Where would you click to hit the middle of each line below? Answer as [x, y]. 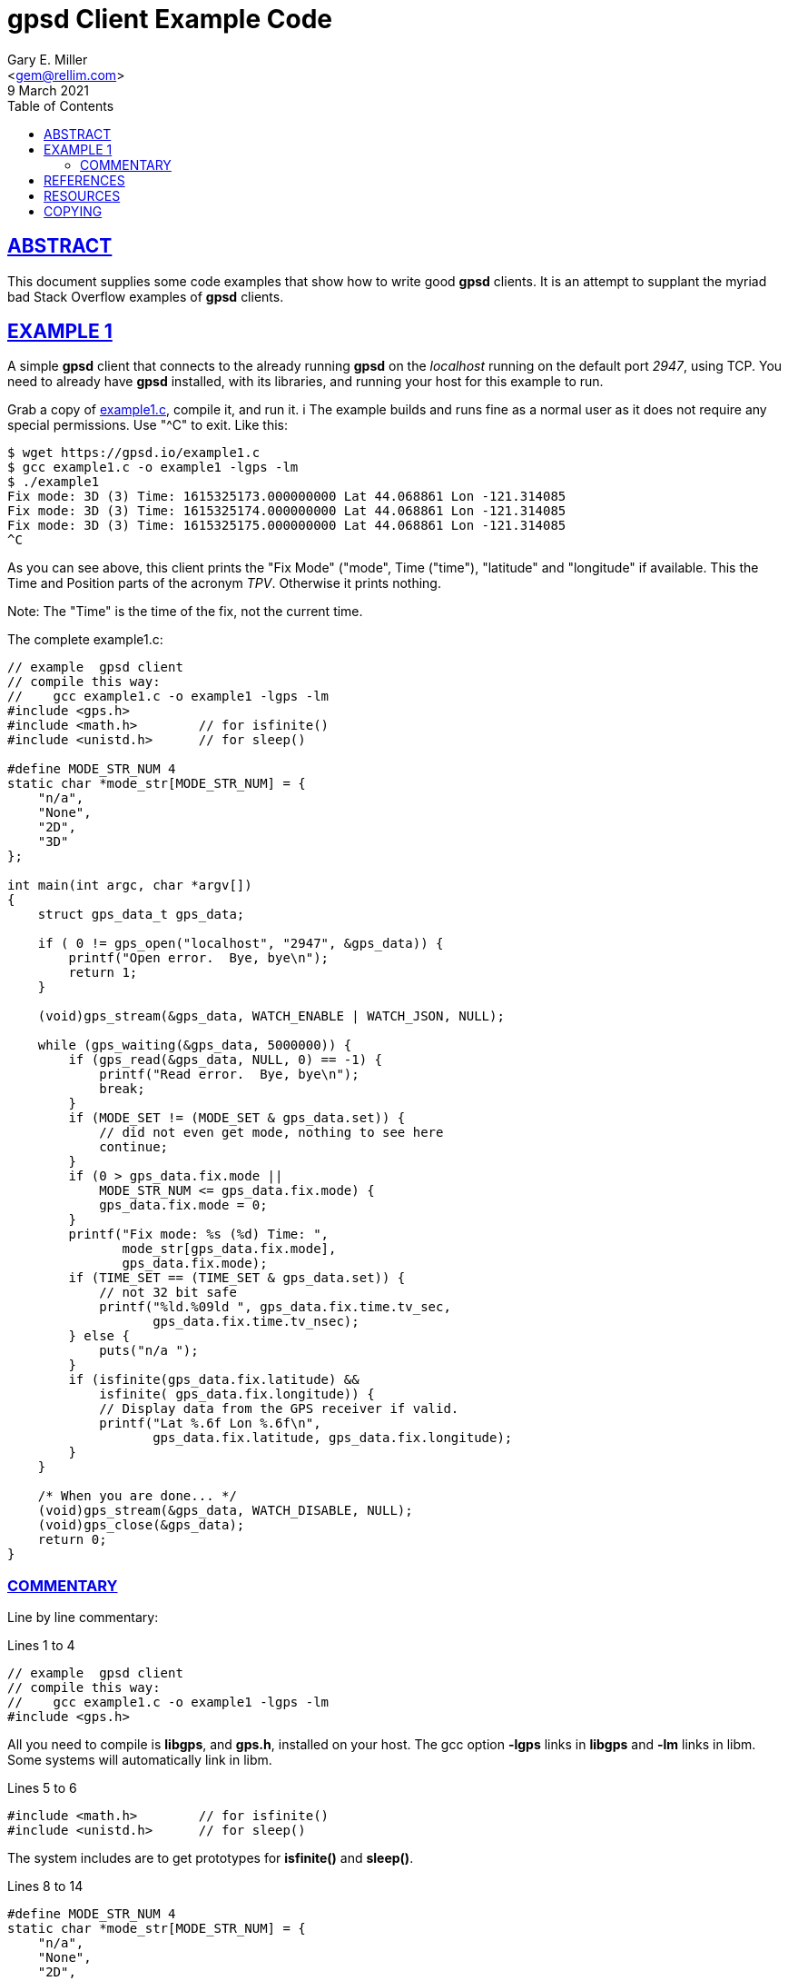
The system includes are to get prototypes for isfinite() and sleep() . [211, 1858]
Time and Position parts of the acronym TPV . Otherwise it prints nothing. [224, 583]
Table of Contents [61, 105]
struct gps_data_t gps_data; [141, 915]
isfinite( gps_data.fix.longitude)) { [237, 1394]
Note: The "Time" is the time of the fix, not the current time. [185, 612]
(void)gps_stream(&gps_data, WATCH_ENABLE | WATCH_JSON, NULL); [271, 1016]
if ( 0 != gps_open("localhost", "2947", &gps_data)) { [241, 944]
